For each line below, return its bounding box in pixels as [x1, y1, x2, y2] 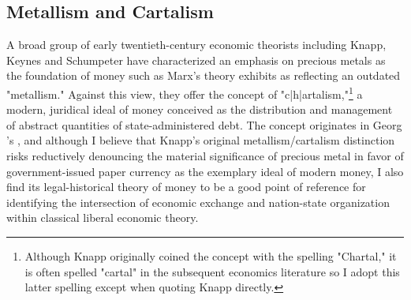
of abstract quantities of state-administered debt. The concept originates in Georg [6, 116, 402, 133]
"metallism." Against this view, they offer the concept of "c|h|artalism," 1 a [6, 83, 363, 102]
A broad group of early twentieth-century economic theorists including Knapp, [6, 36, 387, 53]
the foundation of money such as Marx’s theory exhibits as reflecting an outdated [6, 67, 401, 84]
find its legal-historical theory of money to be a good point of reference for [6, 178, 366, 195]
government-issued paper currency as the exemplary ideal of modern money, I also [6, 163, 404, 179]
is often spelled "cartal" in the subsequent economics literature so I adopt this [24, 263, 400, 279]
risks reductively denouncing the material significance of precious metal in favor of [6, 148, 404, 164]
